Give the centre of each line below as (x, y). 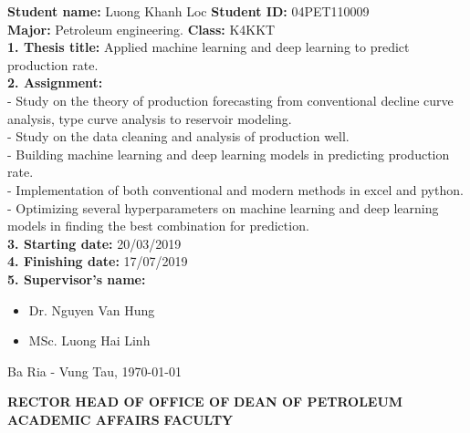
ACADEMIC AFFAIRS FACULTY (120, 419)
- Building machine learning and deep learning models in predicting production (229, 154)
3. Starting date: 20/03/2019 (94, 243)
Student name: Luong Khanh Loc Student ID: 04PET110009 (188, 11)
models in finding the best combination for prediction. (158, 226)
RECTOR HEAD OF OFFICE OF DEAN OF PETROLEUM (205, 402)
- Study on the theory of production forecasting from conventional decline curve (230, 100)
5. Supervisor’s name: (77, 278)
